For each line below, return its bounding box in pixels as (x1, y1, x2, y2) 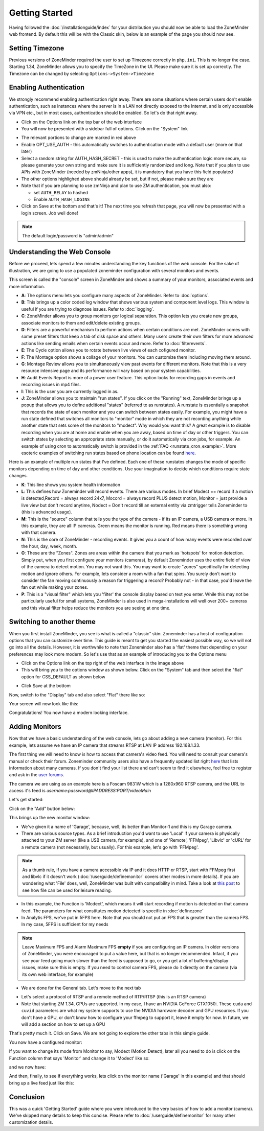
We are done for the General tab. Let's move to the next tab (21, 985, 141, 991)
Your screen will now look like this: (9, 701, 79, 707)
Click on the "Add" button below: (9, 806, 75, 811)
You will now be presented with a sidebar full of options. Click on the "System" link (21, 126, 188, 132)
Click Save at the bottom (21, 683, 71, 689)
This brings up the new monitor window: (9, 815, 90, 821)
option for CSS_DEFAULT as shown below (21, 673, 106, 680)
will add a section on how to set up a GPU (21, 1021, 106, 1027)
